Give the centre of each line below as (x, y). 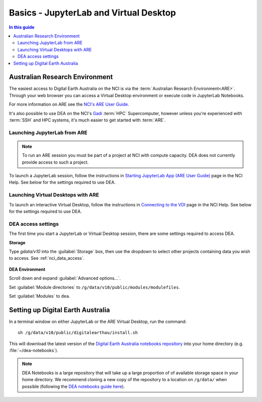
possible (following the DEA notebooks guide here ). (74, 386)
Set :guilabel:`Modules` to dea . (40, 296)
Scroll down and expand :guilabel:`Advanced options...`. (65, 278)
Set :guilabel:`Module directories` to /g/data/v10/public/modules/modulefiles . (95, 287)
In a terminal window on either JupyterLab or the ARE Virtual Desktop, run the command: (98, 321)
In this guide (22, 27)
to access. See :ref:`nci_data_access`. (47, 258)
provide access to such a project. (56, 162)
